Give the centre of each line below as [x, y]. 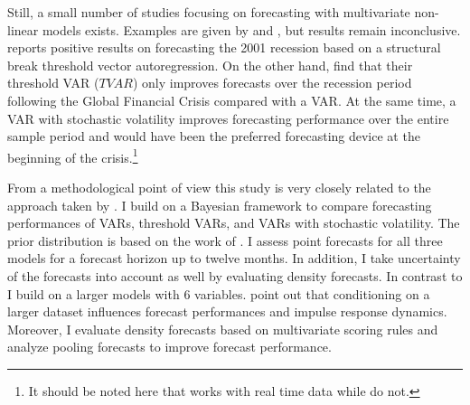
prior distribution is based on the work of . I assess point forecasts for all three [225, 240]
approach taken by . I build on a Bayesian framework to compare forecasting [220, 205]
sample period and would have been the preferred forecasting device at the [214, 136]
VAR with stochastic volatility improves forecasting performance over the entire [228, 118]
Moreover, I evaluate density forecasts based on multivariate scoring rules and [223, 329]
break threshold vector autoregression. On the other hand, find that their [210, 65]
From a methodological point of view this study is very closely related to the [219, 187]
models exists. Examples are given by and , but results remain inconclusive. [251, 29]
